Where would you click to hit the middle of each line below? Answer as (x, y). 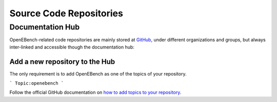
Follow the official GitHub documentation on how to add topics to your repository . (95, 92)
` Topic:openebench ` (37, 83)
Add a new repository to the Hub (62, 61)
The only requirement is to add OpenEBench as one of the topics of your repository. (98, 73)
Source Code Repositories (66, 13)
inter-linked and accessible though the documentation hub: (72, 47)
